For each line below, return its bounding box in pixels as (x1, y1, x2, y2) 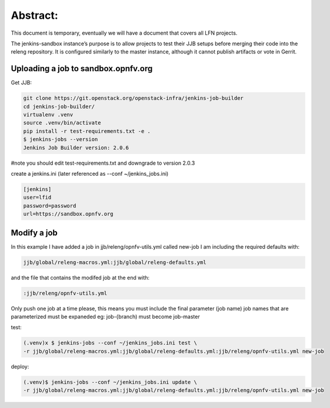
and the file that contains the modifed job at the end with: (11, 274, 150, 281)
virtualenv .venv (23, 112, 74, 118)
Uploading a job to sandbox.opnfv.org (11, 63, 153, 73)
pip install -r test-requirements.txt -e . (23, 128, 151, 135)
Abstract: (11, 9, 58, 22)
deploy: (11, 363, 29, 370)
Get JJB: (11, 79, 32, 86)
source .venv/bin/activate (23, 119, 101, 126)
